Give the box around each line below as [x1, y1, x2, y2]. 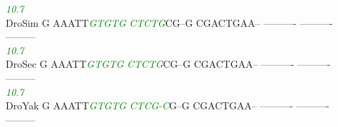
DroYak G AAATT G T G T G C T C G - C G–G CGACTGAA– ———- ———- [6, 98, 330, 113]
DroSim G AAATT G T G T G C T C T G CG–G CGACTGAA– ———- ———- [6, 15, 333, 30]
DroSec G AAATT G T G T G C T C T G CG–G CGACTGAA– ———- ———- [6, 56, 331, 71]
